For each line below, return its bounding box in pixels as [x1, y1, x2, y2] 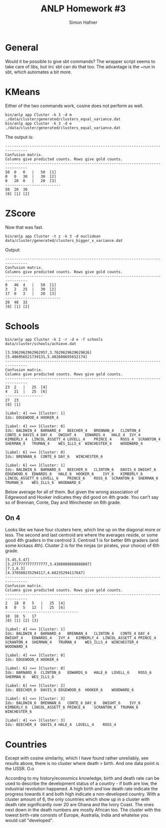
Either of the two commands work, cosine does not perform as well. [5, 103, 144, 109]
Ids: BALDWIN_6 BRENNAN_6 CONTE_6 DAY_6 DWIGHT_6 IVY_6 [5, 701, 141, 706]
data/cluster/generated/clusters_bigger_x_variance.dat [5, 238, 123, 243]
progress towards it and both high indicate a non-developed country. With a [5, 791, 160, 797]
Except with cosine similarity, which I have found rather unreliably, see [5, 755, 149, 761]
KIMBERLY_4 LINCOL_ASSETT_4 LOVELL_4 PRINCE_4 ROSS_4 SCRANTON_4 [5, 437, 161, 442]
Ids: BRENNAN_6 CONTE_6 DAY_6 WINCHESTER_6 [5, 454, 103, 459]
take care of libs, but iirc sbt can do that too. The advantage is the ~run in [5, 63, 155, 69]
